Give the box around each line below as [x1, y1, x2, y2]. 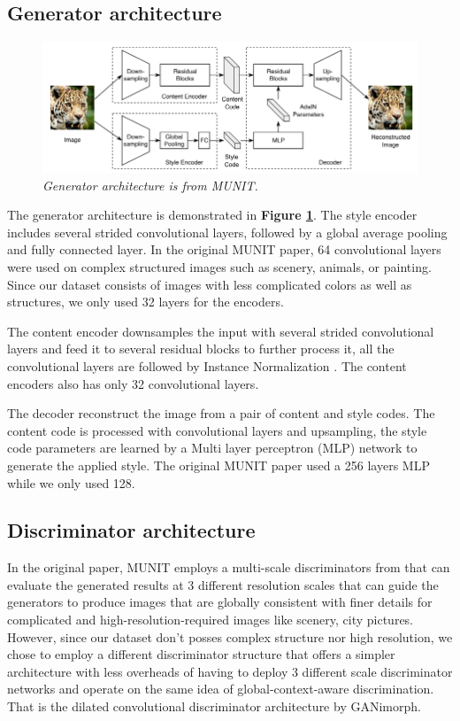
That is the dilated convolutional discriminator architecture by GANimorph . [7, 697, 421, 716]
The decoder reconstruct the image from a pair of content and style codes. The [7, 404, 435, 423]
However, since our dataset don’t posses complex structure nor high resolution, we [7, 627, 453, 646]
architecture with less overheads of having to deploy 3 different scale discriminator [7, 662, 453, 680]
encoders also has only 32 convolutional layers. [7, 374, 259, 392]
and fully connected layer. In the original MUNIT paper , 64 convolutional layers [7, 240, 441, 259]
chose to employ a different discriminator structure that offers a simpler [7, 645, 395, 663]
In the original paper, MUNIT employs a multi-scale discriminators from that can [7, 558, 450, 577]
